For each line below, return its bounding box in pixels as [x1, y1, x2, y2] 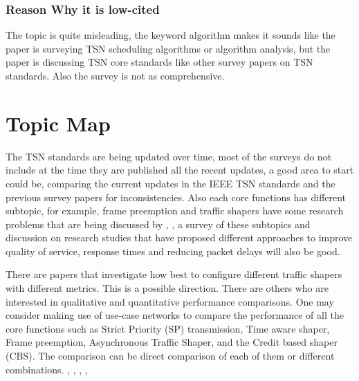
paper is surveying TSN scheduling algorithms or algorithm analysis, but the [6, 41, 331, 55]
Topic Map [6, 109, 111, 137]
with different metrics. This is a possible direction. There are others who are [6, 281, 329, 295]
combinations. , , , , [6, 362, 88, 376]
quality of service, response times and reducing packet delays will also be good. [6, 243, 340, 258]
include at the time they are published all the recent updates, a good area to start [6, 162, 354, 177]
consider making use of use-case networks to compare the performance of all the [6, 308, 344, 322]
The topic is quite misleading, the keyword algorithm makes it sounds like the [6, 28, 335, 42]
